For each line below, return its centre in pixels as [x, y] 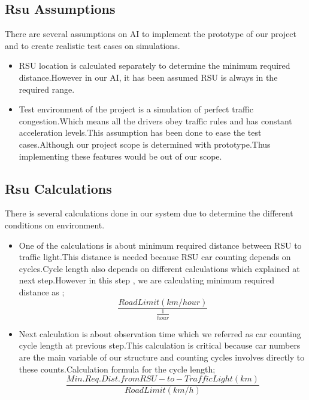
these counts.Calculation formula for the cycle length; [117, 369]
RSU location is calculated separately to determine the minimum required [154, 65]
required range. [47, 89]
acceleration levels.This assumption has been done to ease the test [140, 132]
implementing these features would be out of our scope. [120, 156]
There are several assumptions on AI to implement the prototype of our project [151, 34]
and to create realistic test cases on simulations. [93, 45]
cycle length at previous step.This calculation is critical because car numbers [160, 345]
